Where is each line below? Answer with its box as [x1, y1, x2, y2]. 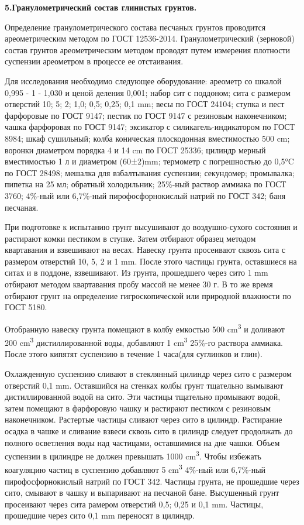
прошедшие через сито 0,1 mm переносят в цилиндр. [5, 509, 195, 521]
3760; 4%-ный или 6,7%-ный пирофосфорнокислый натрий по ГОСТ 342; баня [5, 189, 286, 201]
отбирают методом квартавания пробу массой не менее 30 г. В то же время [5, 278, 273, 290]
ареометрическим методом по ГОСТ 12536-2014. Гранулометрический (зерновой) [5, 32, 295, 44]
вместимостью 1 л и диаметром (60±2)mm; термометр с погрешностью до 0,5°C [5, 155, 294, 167]
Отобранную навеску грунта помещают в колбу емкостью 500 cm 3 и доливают [5, 321, 285, 335]
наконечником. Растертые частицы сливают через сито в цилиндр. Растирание [5, 413, 282, 426]
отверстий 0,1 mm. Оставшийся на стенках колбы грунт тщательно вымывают [5, 379, 284, 391]
